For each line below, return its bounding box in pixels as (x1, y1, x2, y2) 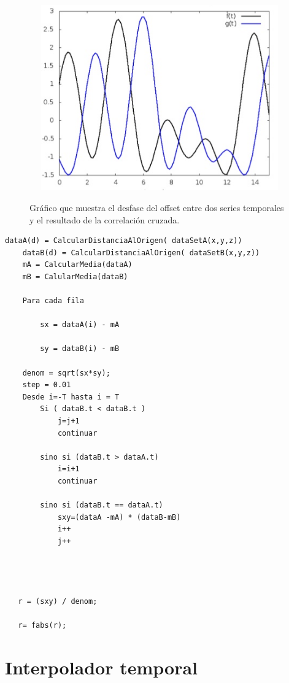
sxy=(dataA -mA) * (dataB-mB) (57, 512, 181, 522)
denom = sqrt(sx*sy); (22, 368, 110, 377)
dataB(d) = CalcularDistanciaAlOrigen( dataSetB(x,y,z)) (22, 248, 260, 257)
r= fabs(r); (18, 621, 67, 630)
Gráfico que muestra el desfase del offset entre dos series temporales (29, 201, 284, 214)
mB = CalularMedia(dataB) (22, 272, 128, 281)
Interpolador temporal (5, 654, 198, 679)
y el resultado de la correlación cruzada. (29, 213, 180, 226)
